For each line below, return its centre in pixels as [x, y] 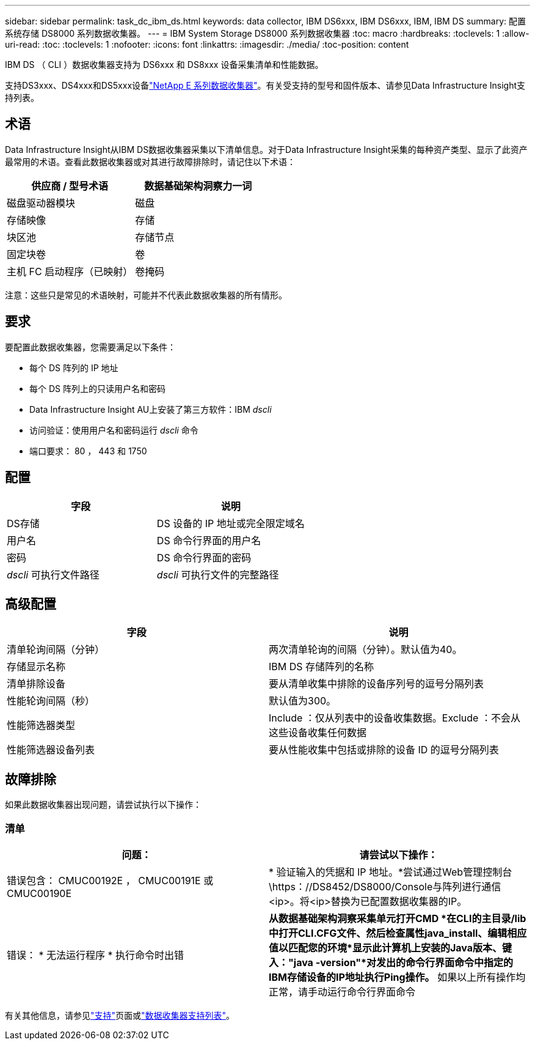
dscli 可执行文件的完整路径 [218, 574]
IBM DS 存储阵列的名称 [322, 667]
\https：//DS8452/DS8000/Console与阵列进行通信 [385, 886]
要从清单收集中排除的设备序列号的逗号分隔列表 [377, 684]
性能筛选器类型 [41, 726]
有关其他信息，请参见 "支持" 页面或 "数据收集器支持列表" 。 [120, 1015]
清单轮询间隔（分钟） [56, 650]
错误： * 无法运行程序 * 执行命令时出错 [96, 955]
